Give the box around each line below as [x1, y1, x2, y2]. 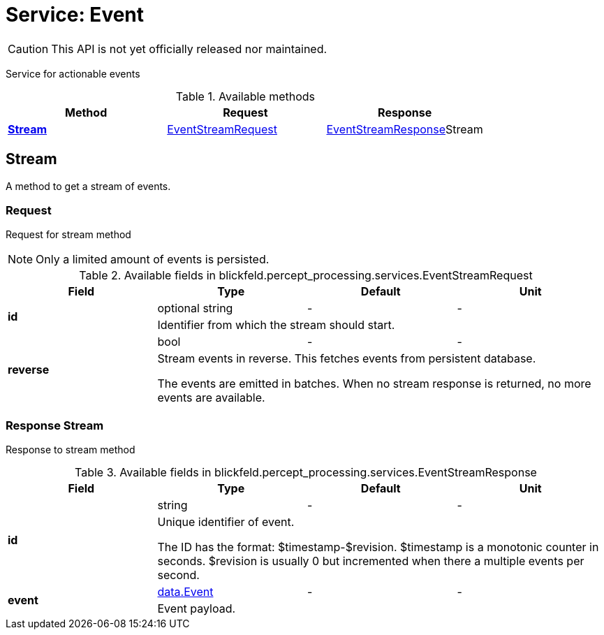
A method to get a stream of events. [6, 180, 171, 192]
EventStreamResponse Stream [326, 122, 483, 136]
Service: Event [6, 3, 145, 27]
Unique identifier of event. [157, 515, 295, 530]
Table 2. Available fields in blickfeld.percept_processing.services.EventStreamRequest [79, 268, 533, 283]
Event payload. [157, 601, 236, 616]
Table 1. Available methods [175, 89, 315, 103]
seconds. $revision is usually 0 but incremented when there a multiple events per [157, 554, 584, 569]
